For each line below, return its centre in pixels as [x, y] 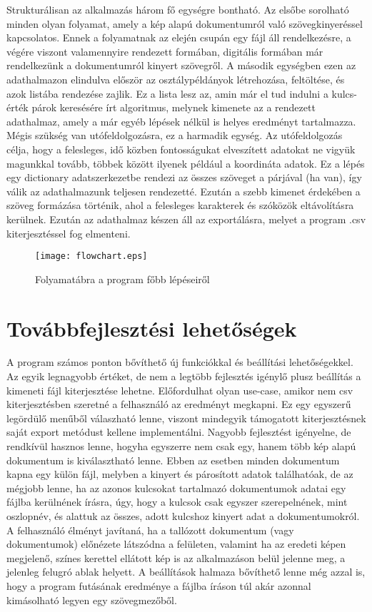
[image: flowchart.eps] [91, 256]
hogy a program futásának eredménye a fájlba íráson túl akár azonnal [159, 585]
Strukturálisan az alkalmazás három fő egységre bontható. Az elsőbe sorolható [178, 9]
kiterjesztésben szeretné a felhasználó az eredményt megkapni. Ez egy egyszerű [179, 404]
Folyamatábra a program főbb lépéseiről [122, 279]
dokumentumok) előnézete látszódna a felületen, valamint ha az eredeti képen [176, 544]
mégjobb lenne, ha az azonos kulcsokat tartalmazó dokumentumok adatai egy [176, 488]
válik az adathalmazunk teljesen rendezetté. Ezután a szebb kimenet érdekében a [184, 191]
